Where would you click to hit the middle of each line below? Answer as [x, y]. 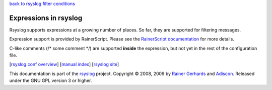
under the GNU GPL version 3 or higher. [51, 80]
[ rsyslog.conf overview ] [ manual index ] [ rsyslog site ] [64, 64]
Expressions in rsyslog [46, 18]
